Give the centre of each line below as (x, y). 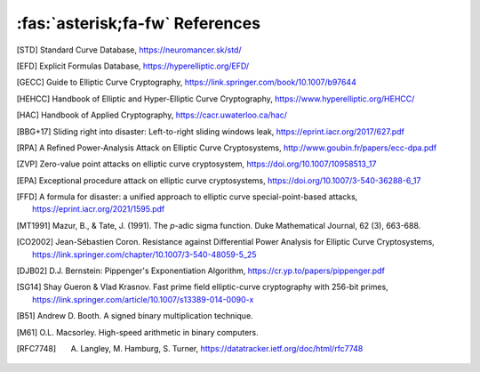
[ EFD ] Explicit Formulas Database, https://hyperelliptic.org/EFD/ (133, 66)
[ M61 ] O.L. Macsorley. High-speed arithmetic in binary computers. (138, 332)
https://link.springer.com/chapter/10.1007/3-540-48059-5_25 (144, 255)
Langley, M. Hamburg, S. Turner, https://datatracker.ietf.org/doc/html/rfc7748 (222, 348)
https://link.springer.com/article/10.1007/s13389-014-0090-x (143, 299)
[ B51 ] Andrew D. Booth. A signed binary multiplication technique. (135, 316)
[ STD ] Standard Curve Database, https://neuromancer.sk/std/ (129, 50)
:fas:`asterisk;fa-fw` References (139, 23)
